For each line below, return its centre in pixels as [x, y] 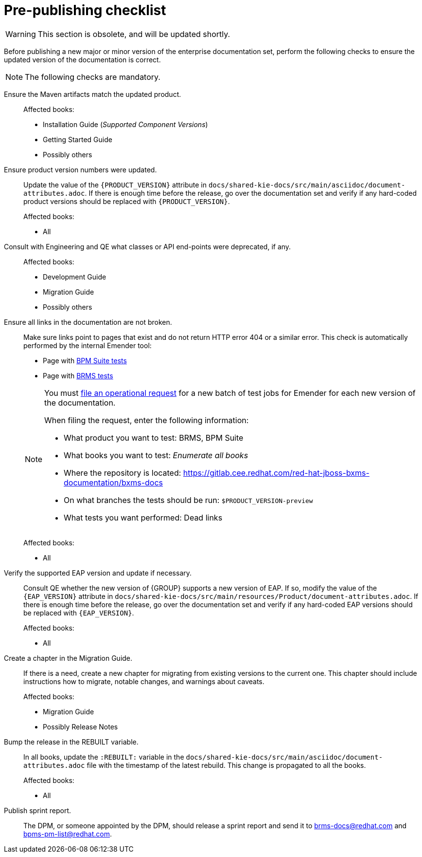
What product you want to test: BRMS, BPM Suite [154, 438]
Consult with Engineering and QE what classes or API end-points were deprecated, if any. [148, 246]
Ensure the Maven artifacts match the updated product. [93, 94]
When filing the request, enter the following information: [147, 420]
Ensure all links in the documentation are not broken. [88, 322]
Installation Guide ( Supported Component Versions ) [125, 124]
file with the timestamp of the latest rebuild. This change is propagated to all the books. [226, 765]
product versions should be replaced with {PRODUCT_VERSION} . [127, 201]
